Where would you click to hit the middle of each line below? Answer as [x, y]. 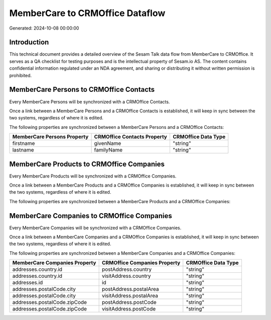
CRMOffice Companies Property [141, 263]
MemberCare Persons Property [50, 137]
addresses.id [28, 282]
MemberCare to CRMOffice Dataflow [87, 13]
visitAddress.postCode [129, 309]
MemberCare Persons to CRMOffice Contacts [82, 90]
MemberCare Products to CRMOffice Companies [87, 164]
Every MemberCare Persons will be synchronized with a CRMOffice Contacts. [90, 102]
